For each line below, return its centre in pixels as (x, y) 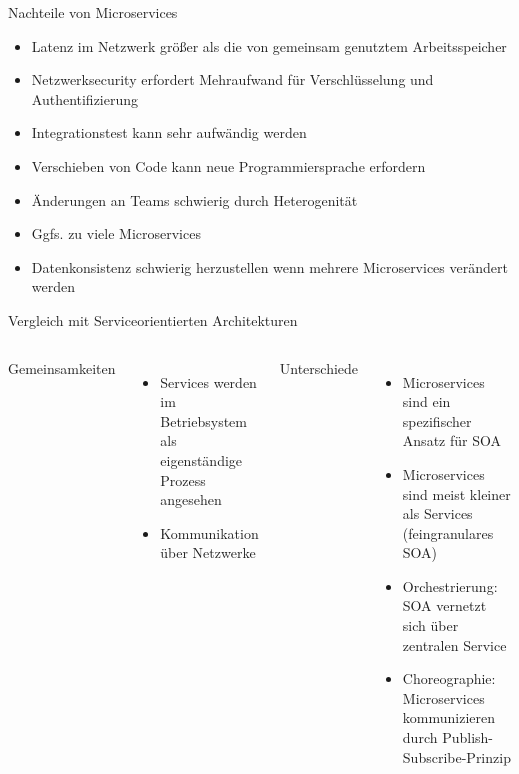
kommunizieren (449, 717)
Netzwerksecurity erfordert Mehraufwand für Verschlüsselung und (232, 79)
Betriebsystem (203, 420)
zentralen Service (454, 644)
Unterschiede (319, 367)
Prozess (183, 479)
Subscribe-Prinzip (456, 756)
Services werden (208, 381)
